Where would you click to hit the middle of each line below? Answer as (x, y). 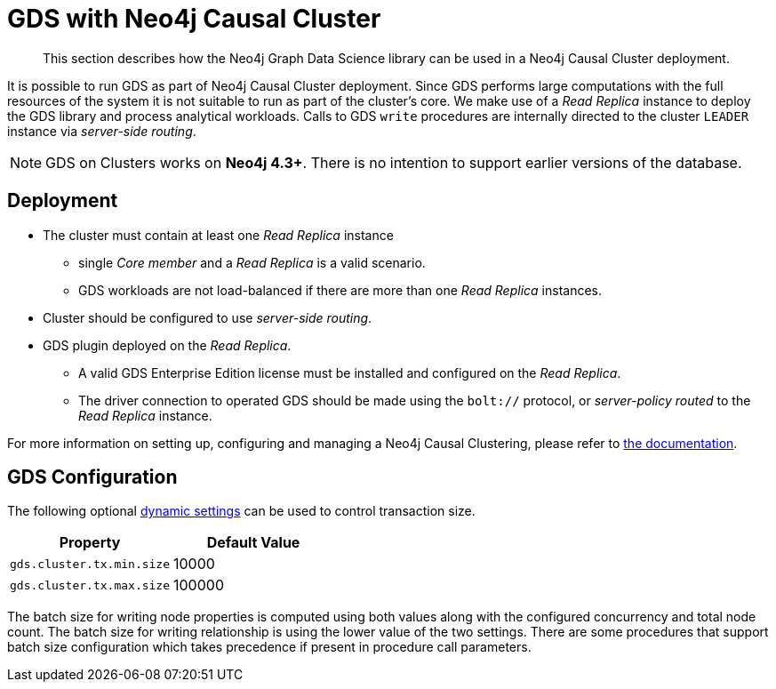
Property (90, 543)
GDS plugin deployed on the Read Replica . (167, 345)
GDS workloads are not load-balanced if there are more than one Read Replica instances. (340, 290)
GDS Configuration (92, 477)
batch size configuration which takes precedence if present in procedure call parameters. (269, 647)
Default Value (253, 543)
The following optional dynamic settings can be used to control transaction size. (241, 511)
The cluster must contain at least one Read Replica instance (218, 235)
